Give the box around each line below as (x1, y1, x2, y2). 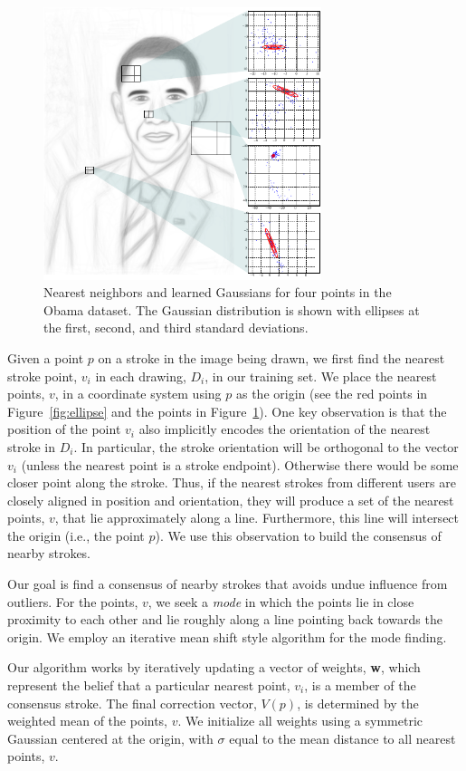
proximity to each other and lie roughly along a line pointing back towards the (7, 610, 442, 629)
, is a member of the (304, 676, 416, 695)
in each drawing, (95, 366, 186, 385)
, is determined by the (297, 693, 419, 712)
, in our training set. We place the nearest (204, 366, 437, 385)
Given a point (7, 348, 84, 367)
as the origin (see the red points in (235, 384, 428, 403)
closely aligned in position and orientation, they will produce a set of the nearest (7, 490, 454, 509)
